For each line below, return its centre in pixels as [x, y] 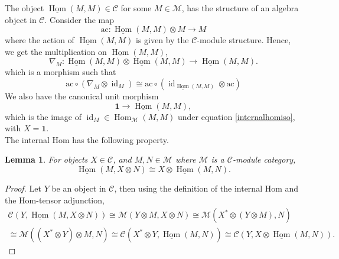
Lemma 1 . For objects [46, 159]
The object [25, 8]
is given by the [162, 40]
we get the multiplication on [56, 51]
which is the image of [43, 116]
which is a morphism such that [61, 72]
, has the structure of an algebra [240, 8]
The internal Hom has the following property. [87, 139]
